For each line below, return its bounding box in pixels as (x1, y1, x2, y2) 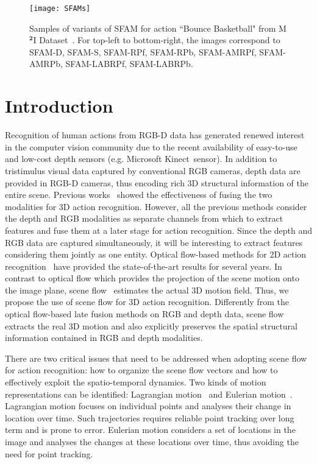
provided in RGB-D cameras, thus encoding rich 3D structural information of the (5, 176, 308, 189)
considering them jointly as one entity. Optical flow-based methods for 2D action (5, 248, 307, 261)
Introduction (5, 93, 113, 118)
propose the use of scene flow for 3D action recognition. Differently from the (5, 295, 289, 308)
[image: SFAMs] (29, 4, 91, 13)
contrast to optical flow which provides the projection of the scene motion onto (5, 272, 299, 284)
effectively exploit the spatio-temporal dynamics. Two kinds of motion (5, 376, 266, 388)
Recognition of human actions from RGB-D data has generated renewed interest (5, 128, 305, 141)
